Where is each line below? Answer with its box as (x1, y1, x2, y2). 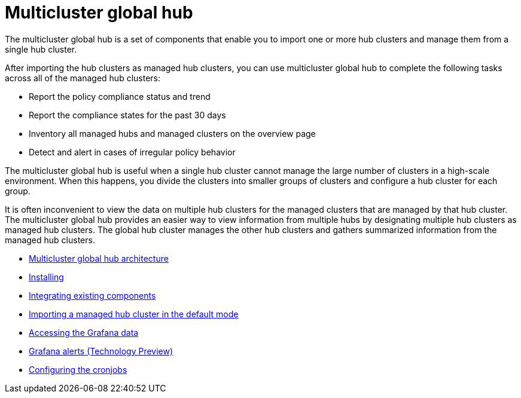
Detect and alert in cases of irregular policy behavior (29, 146, 236, 157)
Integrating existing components (29, 290, 156, 301)
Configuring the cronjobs (29, 364, 127, 375)
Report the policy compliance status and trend (29, 91, 211, 102)
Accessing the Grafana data (29, 327, 139, 338)
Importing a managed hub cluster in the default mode (29, 308, 239, 319)
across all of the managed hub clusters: (5, 72, 160, 83)
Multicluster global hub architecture (29, 253, 169, 264)
